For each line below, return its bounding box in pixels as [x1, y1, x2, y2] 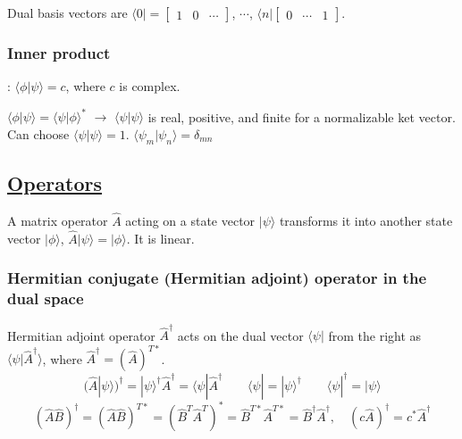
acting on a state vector [125, 211, 256, 230]
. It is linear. [126, 228, 195, 247]
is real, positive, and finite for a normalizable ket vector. [147, 107, 456, 126]
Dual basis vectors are [7, 4, 128, 21]
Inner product [7, 41, 111, 63]
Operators [7, 170, 102, 197]
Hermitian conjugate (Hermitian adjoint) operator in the [7, 267, 427, 289]
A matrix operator [7, 211, 108, 230]
